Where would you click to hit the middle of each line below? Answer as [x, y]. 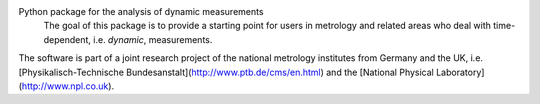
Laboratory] [460, 72]
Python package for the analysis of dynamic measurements [141, 11]
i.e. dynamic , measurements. [153, 39]
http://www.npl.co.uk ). [68, 86]
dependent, [67, 39]
